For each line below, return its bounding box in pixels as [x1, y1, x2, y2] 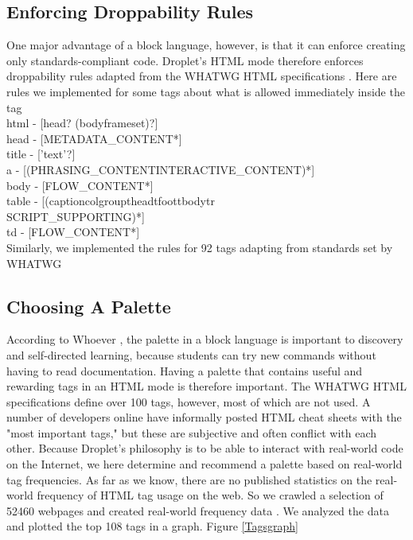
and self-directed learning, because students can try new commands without [6, 346, 376, 363]
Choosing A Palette [6, 293, 171, 318]
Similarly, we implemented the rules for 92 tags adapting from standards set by [6, 239, 393, 255]
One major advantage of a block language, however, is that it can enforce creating [6, 37, 406, 53]
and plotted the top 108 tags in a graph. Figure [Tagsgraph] [6, 518, 298, 534]
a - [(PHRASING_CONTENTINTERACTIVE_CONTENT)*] [6, 161, 315, 177]
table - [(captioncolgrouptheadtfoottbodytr [6, 192, 215, 209]
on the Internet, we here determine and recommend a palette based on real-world [6, 456, 403, 472]
